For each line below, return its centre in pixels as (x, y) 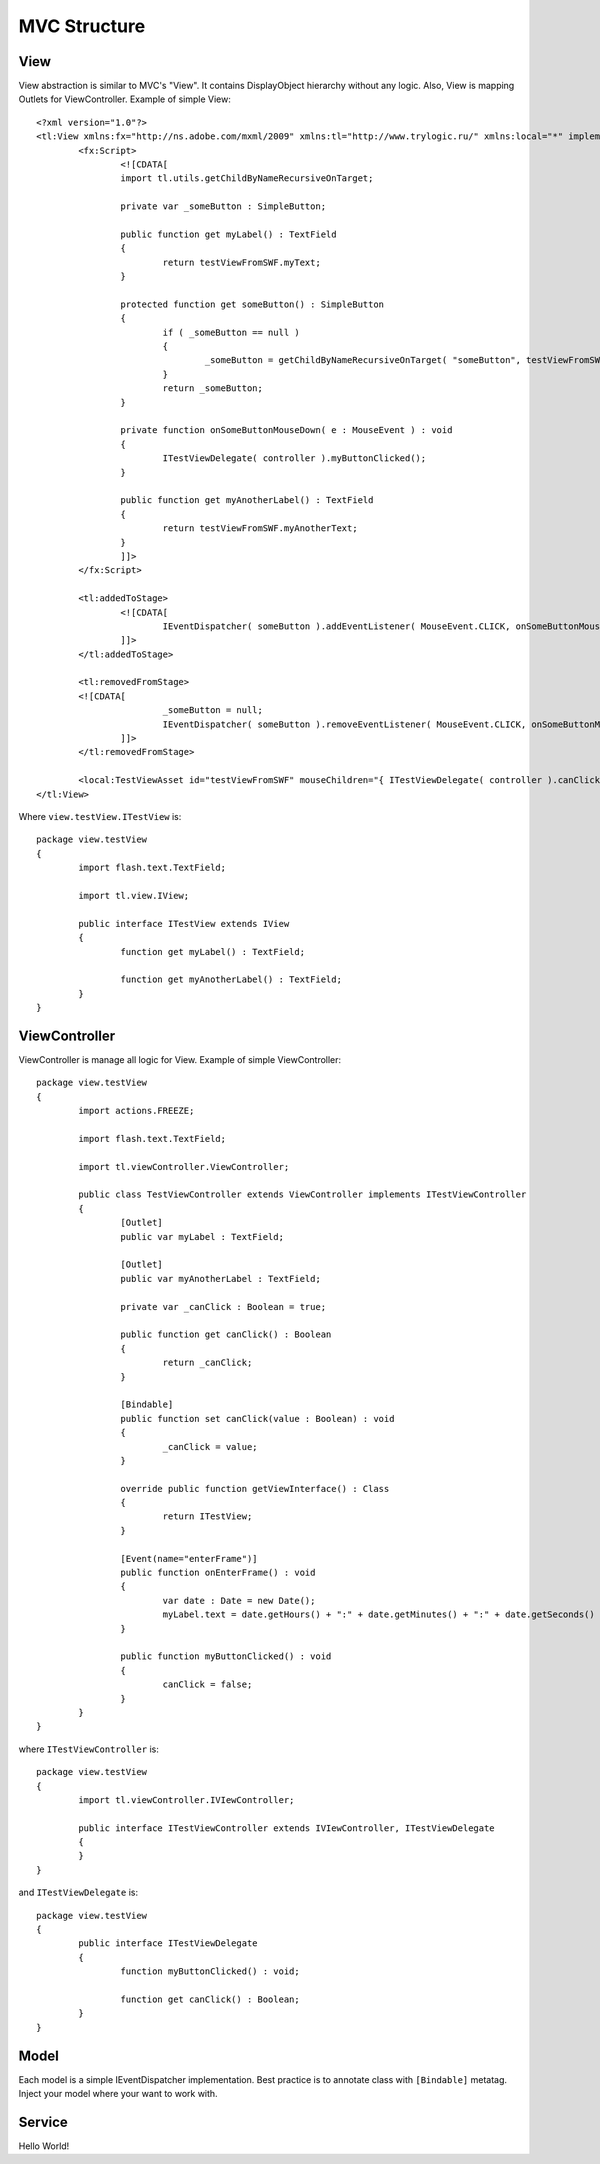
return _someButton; (213, 388)
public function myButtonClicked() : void (226, 1656)
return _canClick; (207, 1363)
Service (43, 2121)
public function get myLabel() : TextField (228, 234)
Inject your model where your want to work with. (118, 2094)
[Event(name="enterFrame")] (189, 1558)
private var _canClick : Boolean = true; (223, 1306)
